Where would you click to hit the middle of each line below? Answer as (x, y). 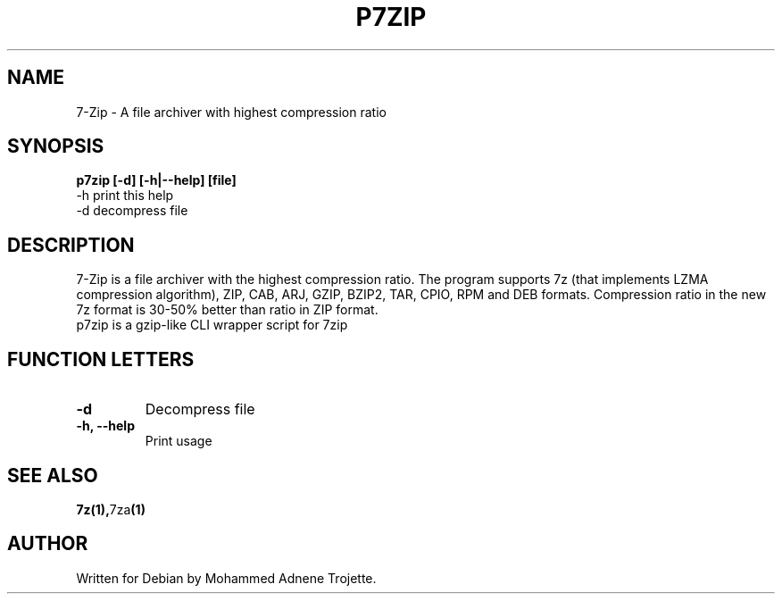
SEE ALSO (53, 475)
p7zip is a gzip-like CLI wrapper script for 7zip (212, 325)
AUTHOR (48, 544)
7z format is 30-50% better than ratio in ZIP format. (227, 310)
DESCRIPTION (71, 245)
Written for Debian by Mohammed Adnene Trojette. (226, 578)
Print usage (179, 441)
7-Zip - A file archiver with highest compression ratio (231, 112)
